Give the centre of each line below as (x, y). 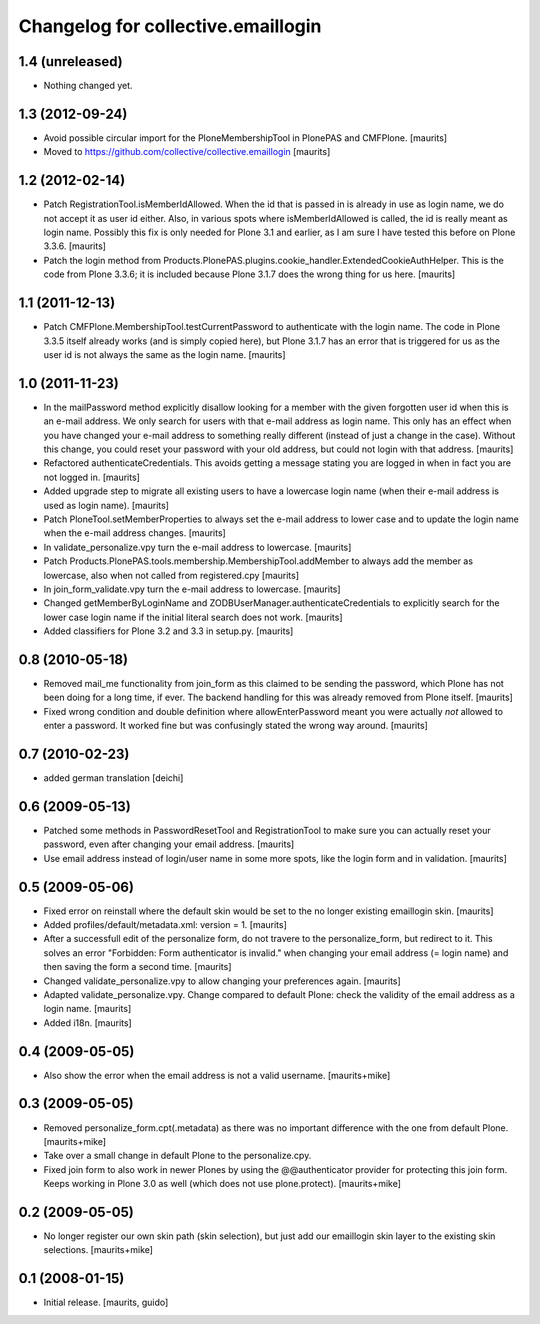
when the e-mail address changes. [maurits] (135, 533)
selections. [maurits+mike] (98, 1250)
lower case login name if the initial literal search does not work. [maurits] (193, 617)
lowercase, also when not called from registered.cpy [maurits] (171, 575)
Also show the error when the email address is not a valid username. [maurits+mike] (217, 1075)
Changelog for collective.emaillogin (170, 26)
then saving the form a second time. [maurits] (137, 967)
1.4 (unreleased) (71, 61)
